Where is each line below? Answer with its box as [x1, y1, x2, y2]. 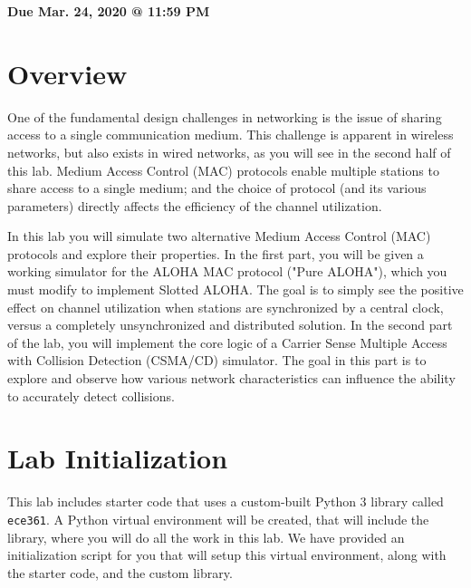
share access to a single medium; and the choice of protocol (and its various [7, 178, 427, 198]
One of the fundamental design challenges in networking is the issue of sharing [7, 107, 442, 126]
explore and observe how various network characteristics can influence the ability [7, 369, 456, 388]
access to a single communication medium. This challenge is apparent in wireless [7, 125, 454, 144]
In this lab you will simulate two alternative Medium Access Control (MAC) [7, 227, 431, 246]
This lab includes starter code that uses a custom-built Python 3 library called [7, 492, 444, 511]
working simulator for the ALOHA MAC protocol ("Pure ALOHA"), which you [7, 262, 447, 281]
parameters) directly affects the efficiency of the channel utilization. [7, 196, 382, 215]
